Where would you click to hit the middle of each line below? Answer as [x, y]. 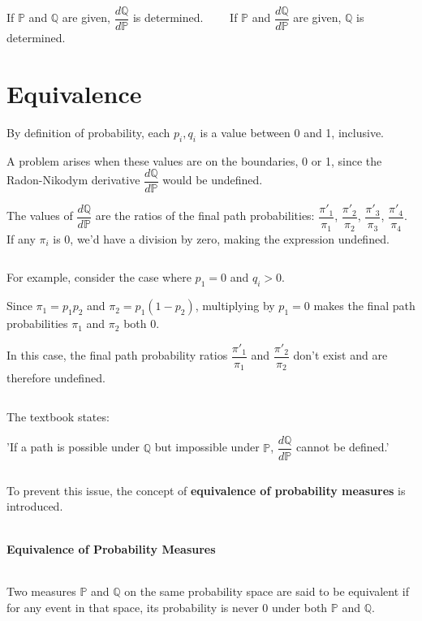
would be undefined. [213, 180]
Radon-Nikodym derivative [73, 180]
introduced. [35, 506]
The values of [40, 216]
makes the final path [364, 306]
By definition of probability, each [88, 132]
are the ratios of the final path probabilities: [205, 216]
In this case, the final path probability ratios [117, 355]
